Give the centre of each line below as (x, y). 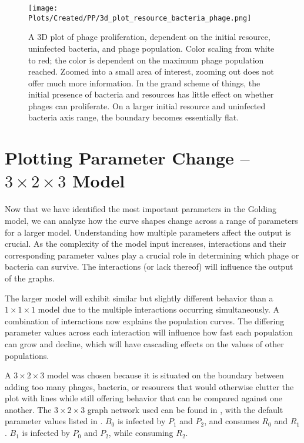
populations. (27, 355)
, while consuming (141, 433)
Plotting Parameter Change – (127, 158)
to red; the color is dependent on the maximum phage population (146, 60)
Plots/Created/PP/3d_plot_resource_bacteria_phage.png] (140, 18)
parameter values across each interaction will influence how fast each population (149, 332)
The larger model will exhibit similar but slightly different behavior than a (139, 298)
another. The (28, 409)
